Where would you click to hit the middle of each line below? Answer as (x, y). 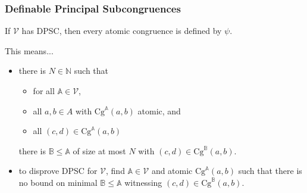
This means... (29, 50)
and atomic (172, 171)
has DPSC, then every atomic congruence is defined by (122, 31)
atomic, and (159, 110)
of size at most (99, 150)
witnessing (143, 182)
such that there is (270, 171)
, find (115, 171)
